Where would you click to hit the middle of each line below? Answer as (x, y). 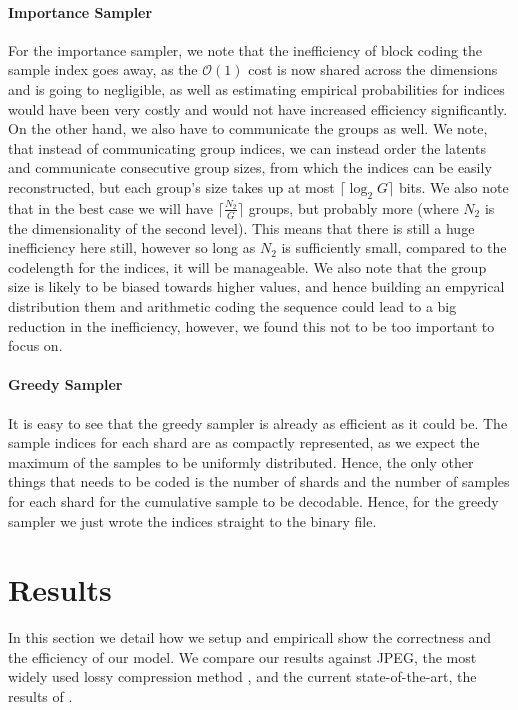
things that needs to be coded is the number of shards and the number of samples (259, 481)
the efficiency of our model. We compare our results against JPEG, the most (242, 656)
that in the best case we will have (111, 207)
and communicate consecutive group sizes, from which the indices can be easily (250, 167)
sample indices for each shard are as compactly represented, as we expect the (244, 442)
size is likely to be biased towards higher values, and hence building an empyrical (256, 286)
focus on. (35, 345)
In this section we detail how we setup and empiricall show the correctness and (250, 637)
